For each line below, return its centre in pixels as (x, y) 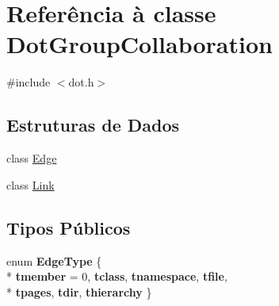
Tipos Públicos (69, 227)
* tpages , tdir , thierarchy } (79, 291)
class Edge (32, 158)
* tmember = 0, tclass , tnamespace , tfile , (117, 276)
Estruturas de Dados (93, 125)
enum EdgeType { (54, 260)
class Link (31, 184)
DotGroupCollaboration (139, 44)
